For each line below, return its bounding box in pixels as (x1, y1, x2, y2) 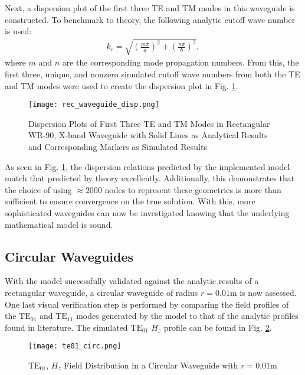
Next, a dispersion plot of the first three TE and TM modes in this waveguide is (5, 2, 295, 14)
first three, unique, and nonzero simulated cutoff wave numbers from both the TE (5, 67, 300, 80)
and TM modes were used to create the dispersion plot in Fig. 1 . (5, 79, 238, 92)
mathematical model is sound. (5, 218, 113, 230)
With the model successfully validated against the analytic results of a (5, 275, 259, 287)
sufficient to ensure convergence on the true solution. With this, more (5, 195, 255, 207)
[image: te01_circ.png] (28, 342, 122, 351)
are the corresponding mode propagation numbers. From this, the (62, 56, 299, 69)
